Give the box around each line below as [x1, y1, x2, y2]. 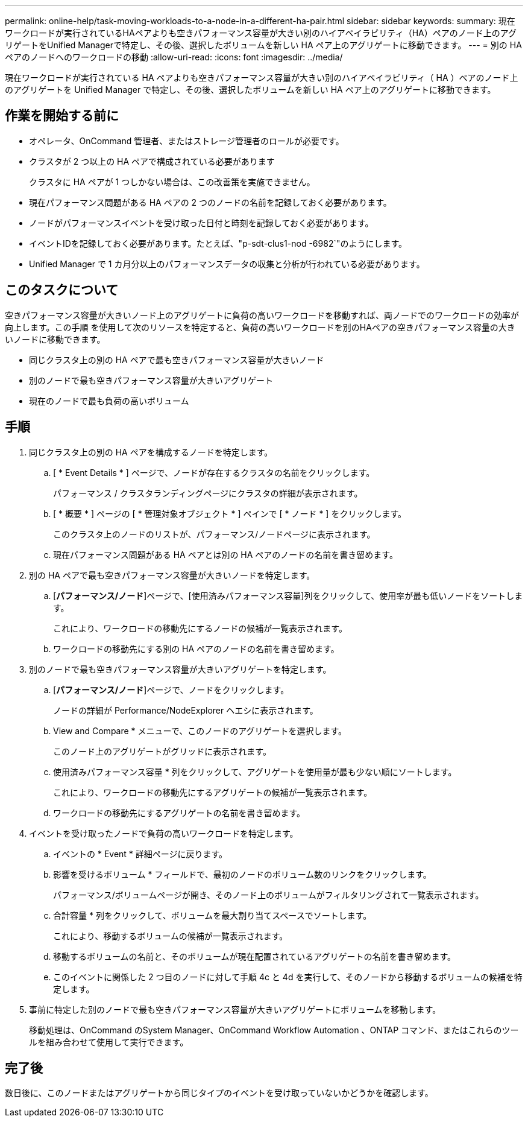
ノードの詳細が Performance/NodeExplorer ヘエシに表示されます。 [53, 705, 318, 715]
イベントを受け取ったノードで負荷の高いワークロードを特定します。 [29, 828, 298, 838]
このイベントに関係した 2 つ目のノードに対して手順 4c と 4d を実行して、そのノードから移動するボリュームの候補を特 [53, 971, 523, 982]
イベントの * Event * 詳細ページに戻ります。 [53, 848, 228, 859]
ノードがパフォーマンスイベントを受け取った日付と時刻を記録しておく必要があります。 [29, 217, 374, 228]
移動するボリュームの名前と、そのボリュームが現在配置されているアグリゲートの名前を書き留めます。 [53, 951, 456, 962]
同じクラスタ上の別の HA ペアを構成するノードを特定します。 [29, 446, 273, 457]
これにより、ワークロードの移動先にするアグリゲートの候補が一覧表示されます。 [53, 787, 372, 797]
